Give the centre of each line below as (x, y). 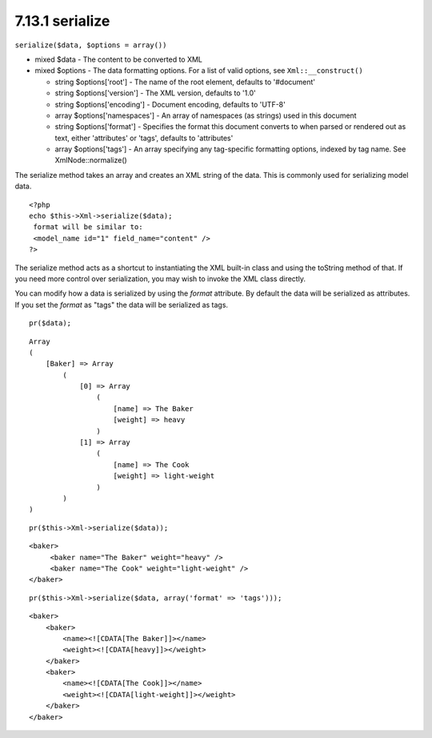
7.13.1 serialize (62, 21)
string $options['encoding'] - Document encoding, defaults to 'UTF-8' (170, 104)
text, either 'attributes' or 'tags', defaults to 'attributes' (144, 138)
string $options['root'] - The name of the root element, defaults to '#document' (185, 82)
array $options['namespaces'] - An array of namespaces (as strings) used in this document (206, 115)
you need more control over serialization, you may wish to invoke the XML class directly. (160, 278)
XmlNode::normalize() (91, 160)
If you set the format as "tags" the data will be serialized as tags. (121, 304)
